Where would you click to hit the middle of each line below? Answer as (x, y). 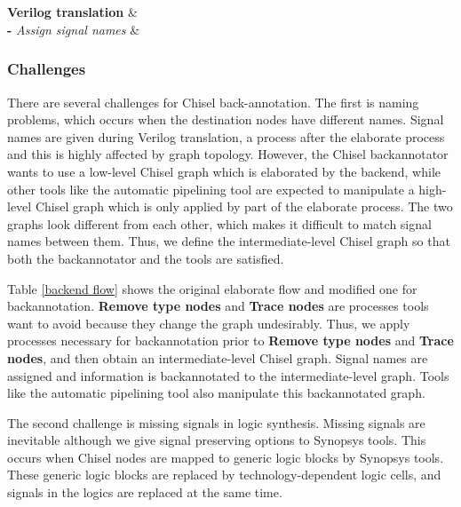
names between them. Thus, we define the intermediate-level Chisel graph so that (229, 241)
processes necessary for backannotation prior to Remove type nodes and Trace (230, 341)
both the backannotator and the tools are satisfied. (146, 258)
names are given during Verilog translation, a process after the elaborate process (226, 136)
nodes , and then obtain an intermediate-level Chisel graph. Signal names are (218, 357)
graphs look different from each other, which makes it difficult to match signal (219, 223)
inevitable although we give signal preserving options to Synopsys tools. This (217, 440)
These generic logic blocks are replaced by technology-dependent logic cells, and (224, 475)
